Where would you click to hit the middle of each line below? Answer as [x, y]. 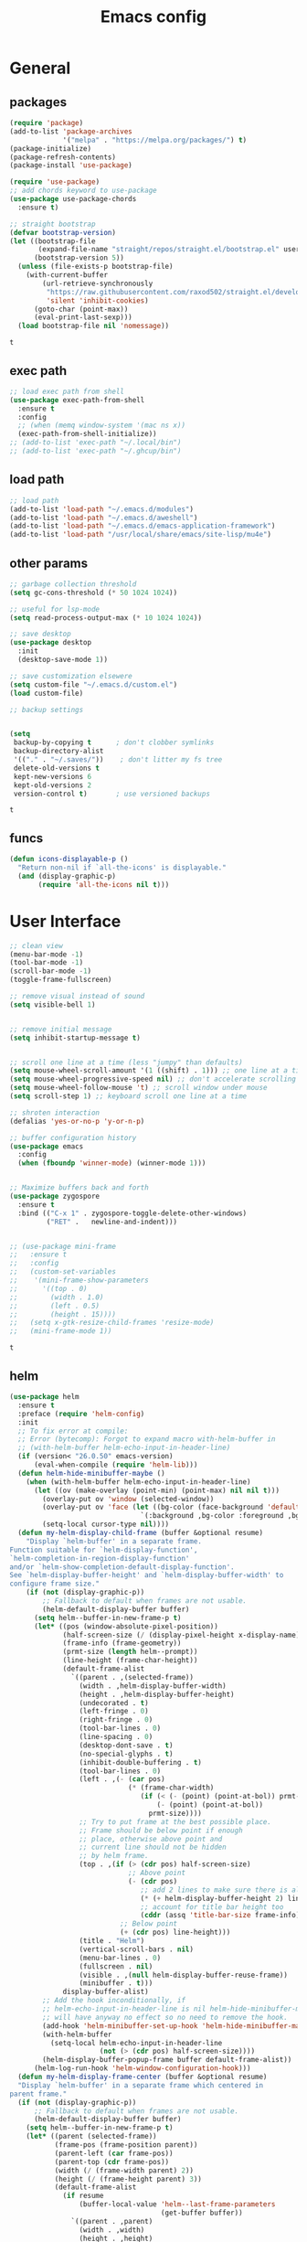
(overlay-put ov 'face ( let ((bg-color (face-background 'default [171, 1507]
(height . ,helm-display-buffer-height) [157, 1694]
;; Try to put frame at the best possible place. [175, 1821]
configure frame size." [55, 1584]
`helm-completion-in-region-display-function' [100, 1558]
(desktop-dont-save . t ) [126, 1745]
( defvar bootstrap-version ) [63, 232]
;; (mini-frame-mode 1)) [61, 1331]
